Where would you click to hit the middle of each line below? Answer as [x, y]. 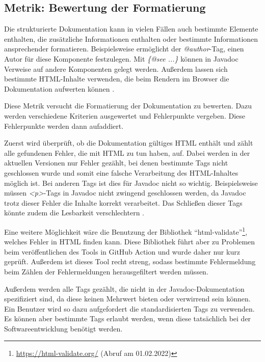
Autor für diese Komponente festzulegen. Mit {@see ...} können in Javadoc [121, 58]
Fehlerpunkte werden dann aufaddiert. [64, 126]
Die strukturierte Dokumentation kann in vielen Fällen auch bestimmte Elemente [131, 29]
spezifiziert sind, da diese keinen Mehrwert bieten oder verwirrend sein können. [127, 299]
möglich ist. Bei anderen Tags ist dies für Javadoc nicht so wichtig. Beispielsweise [131, 183]
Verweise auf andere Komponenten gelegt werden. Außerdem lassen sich [116, 68]
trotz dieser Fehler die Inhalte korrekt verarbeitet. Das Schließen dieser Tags [123, 202]
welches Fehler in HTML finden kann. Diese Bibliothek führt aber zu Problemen [130, 242]
